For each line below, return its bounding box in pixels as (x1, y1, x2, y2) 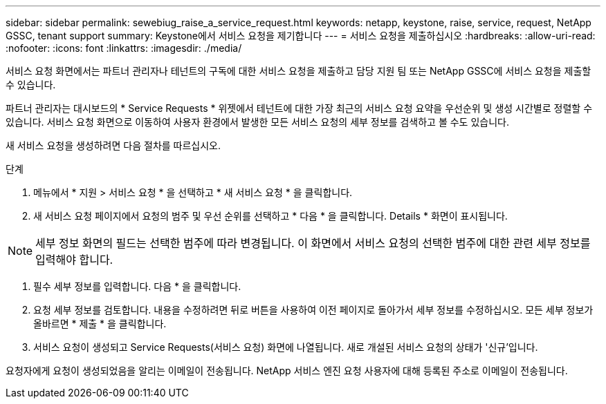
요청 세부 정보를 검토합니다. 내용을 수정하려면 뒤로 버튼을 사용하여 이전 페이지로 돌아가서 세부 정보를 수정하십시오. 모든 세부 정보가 (33, 304, 594, 316)
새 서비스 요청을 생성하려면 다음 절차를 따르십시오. (6, 140, 221, 151)
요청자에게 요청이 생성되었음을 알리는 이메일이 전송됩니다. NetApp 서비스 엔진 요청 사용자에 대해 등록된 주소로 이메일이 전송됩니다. (6, 365, 568, 376)
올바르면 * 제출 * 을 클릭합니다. (33, 318, 167, 329)
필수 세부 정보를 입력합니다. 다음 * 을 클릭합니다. (33, 280, 241, 292)
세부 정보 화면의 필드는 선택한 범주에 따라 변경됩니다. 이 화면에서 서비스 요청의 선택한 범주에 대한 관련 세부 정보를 (35, 236, 591, 250)
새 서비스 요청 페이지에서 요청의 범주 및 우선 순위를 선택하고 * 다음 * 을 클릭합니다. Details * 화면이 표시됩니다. (33, 210, 508, 222)
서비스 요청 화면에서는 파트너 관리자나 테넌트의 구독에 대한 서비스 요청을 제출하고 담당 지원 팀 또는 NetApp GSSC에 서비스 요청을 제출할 (6, 65, 591, 77)
